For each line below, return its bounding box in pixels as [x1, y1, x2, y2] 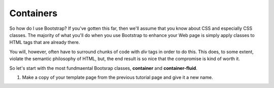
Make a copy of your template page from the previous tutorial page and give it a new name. [22, 74, 213, 80]
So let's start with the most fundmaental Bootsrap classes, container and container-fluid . [9, 65, 197, 71]
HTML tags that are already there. [9, 39, 80, 46]
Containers [9, 8, 58, 19]
